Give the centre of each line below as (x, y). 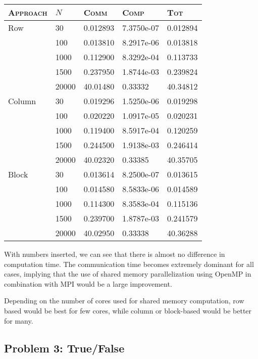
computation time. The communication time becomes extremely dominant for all (129, 264)
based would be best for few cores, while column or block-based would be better (128, 310)
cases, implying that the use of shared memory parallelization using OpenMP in (128, 274)
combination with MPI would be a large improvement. (88, 283)
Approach (28, 12)
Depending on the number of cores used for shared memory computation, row (124, 301)
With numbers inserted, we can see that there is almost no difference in (115, 254)
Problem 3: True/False (64, 348)
